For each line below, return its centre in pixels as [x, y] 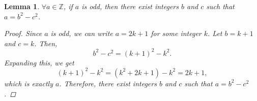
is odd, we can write [82, 33]
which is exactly [28, 83]
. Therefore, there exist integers [108, 83]
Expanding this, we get [39, 62]
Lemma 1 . [22, 6]
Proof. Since [23, 33]
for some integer [176, 33]
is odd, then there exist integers [130, 6]
